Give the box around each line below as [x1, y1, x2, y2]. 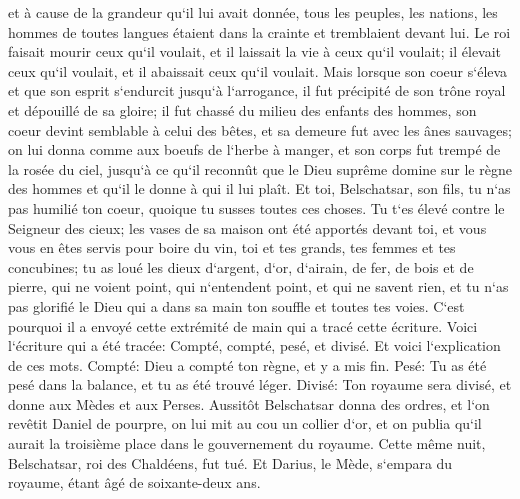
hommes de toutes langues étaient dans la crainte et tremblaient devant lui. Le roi [8, 21, 511, 42]
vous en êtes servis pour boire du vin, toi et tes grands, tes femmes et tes [8, 237, 456, 258]
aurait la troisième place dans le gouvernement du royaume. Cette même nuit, [8, 433, 486, 454]
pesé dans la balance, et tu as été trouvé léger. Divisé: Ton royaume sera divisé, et [8, 374, 512, 395]
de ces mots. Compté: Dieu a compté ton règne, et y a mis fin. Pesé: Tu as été [8, 354, 487, 375]
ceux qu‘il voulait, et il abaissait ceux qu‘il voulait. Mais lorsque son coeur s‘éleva [8, 60, 508, 81]
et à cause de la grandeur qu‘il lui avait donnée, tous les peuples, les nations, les [8, 2, 498, 22]
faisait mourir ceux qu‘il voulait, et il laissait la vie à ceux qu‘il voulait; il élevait [8, 41, 502, 62]
